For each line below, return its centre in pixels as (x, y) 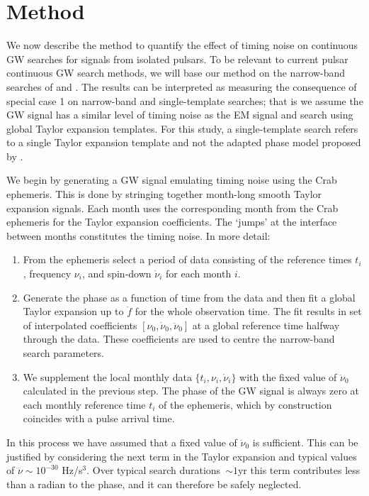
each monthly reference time (84, 404)
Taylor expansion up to (73, 311)
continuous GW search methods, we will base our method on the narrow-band (176, 73)
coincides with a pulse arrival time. (99, 418)
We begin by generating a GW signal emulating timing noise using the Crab (172, 180)
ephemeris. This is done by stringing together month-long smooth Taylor (164, 194)
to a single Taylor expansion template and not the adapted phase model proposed (184, 142)
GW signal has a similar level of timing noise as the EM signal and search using (180, 115)
